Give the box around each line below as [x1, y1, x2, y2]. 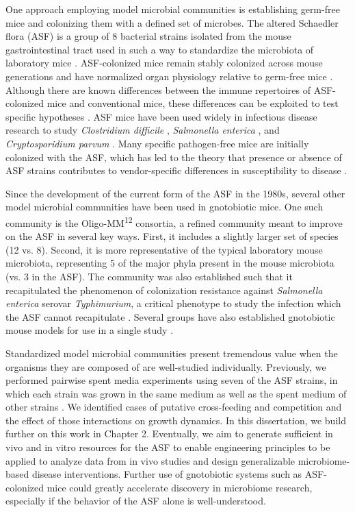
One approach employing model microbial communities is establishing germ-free [5, 2, 340, 16]
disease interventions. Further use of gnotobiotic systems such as [31, 467, 302, 481]
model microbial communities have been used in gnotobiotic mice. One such [5, 199, 324, 214]
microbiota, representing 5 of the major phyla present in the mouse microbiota [5, 256, 334, 270]
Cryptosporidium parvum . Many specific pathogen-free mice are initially [5, 136, 309, 150]
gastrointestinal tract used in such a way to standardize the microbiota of [5, 42, 314, 56]
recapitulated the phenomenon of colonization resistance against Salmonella [5, 282, 323, 297]
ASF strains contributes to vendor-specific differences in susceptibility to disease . [5, 163, 347, 178]
